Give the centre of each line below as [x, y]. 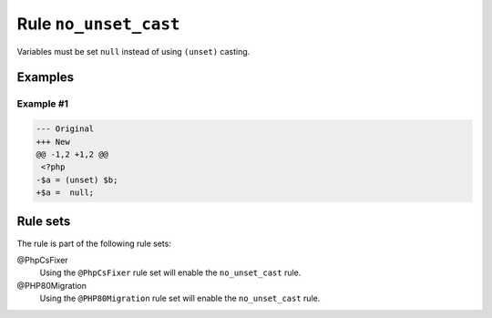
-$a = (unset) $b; [77, 180]
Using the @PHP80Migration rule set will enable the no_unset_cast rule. [180, 298]
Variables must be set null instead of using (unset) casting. [133, 51]
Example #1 [42, 104]
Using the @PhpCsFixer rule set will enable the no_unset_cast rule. [170, 272]
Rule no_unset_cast [98, 24]
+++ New [53, 142]
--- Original [65, 129]
